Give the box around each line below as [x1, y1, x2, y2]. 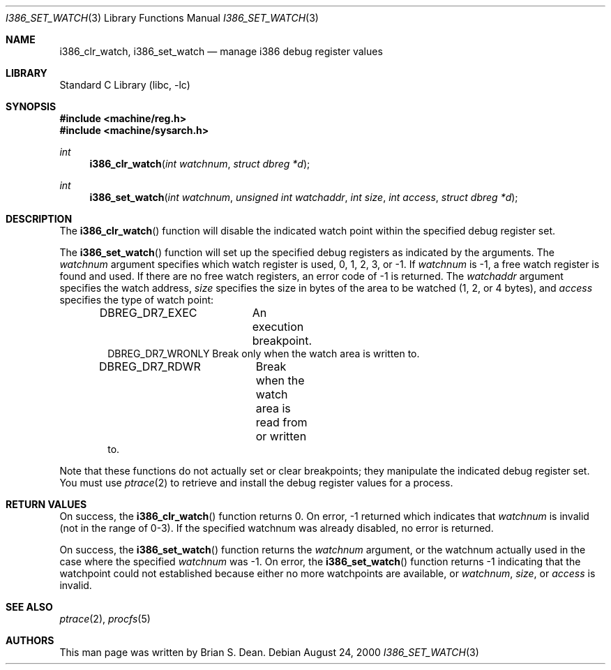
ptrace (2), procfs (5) [59, 613, 151, 625]
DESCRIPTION [6, 213, 73, 225]
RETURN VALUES [6, 498, 87, 510]
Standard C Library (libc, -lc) [59, 79, 190, 91]
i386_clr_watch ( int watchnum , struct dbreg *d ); [89, 158, 310, 170]
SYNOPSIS [6, 100, 56, 112]
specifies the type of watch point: [59, 294, 214, 306]
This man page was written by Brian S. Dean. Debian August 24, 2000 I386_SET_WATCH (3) [59, 646, 479, 658]
